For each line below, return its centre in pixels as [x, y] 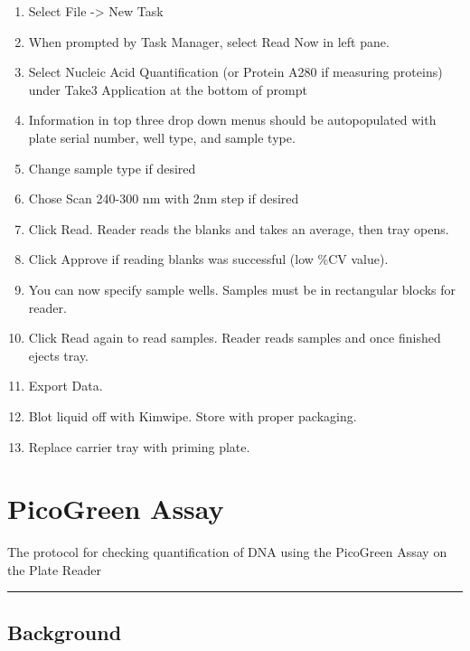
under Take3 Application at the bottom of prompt [168, 89]
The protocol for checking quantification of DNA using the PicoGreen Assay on [227, 552]
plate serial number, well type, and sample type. [162, 137]
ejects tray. [59, 355]
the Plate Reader [54, 569]
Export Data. [66, 386]
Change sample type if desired [112, 168]
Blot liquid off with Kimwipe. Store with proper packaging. [193, 415]
